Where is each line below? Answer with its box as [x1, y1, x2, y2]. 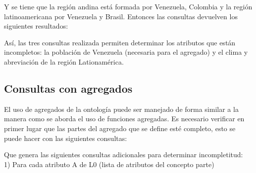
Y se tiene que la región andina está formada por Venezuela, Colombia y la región [4, 1, 253, 11]
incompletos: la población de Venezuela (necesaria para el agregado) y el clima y [4, 47, 248, 57]
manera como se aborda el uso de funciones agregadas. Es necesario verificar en [4, 113, 245, 124]
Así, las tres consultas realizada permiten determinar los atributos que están [4, 37, 236, 47]
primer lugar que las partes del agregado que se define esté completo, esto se [4, 123, 236, 133]
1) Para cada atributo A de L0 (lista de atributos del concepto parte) [4, 159, 214, 169]
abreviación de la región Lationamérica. [4, 56, 124, 67]
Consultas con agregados [4, 80, 133, 96]
